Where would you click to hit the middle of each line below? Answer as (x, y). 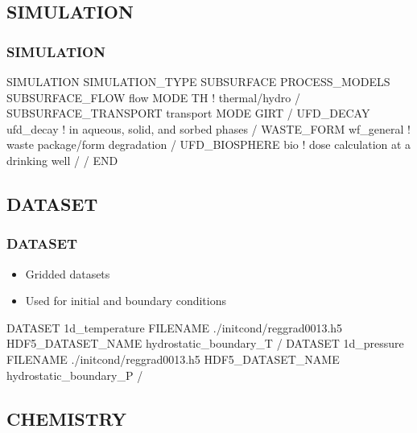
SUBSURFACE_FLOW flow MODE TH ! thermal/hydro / (153, 97)
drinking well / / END (62, 160)
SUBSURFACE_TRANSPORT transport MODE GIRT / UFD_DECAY (188, 113)
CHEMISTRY (66, 418)
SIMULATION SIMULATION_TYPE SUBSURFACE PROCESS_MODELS (198, 81)
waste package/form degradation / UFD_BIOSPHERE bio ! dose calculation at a (209, 144)
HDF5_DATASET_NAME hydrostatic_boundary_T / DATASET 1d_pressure (205, 343)
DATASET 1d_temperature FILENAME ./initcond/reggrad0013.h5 (175, 327)
